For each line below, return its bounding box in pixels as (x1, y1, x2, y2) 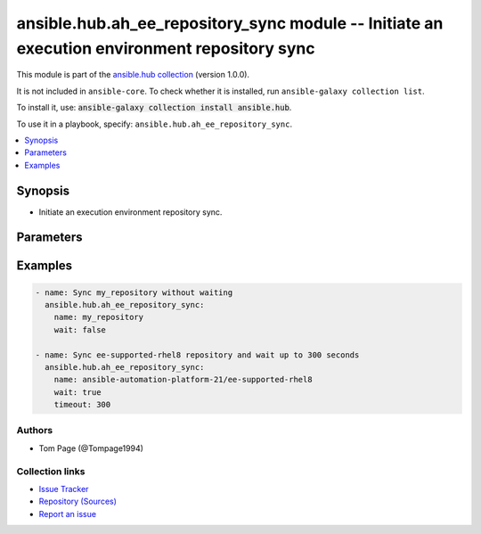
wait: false (53, 325, 107, 334)
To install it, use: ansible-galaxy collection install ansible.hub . (16, 103, 292, 113)
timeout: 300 (53, 399, 111, 410)
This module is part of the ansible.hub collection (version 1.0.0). (16, 70, 249, 80)
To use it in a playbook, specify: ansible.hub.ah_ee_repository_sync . (16, 119, 293, 129)
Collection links (16, 464, 86, 477)
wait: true (53, 387, 102, 397)
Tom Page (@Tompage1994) (38, 442, 144, 454)
